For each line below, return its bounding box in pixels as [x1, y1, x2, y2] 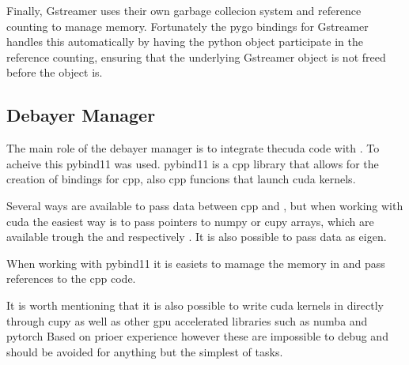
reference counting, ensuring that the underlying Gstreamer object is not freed [6, 48, 386, 65]
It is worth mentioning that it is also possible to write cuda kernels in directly [6, 296, 384, 313]
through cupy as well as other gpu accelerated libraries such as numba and [6, 312, 368, 329]
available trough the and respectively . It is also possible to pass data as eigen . [6, 228, 387, 245]
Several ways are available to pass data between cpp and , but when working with [6, 197, 403, 213]
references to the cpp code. [6, 270, 136, 287]
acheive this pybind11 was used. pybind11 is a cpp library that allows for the [6, 155, 379, 171]
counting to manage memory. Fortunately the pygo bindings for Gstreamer [6, 17, 369, 34]
